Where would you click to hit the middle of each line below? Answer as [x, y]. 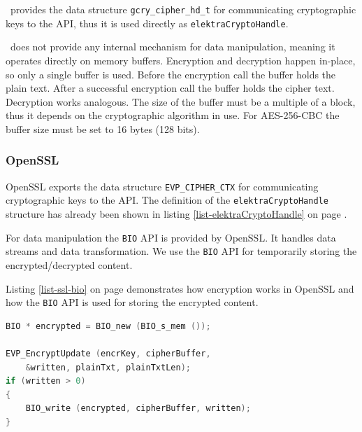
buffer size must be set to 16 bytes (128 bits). [103, 128]
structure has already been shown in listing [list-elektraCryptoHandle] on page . [176, 214]
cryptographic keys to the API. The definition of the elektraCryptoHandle [167, 200]
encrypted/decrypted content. [69, 264]
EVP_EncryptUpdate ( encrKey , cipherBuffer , [108, 353]
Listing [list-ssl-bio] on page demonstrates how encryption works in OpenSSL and [180, 288]
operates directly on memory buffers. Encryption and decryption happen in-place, [181, 60]
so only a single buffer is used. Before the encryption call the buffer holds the [171, 74]
